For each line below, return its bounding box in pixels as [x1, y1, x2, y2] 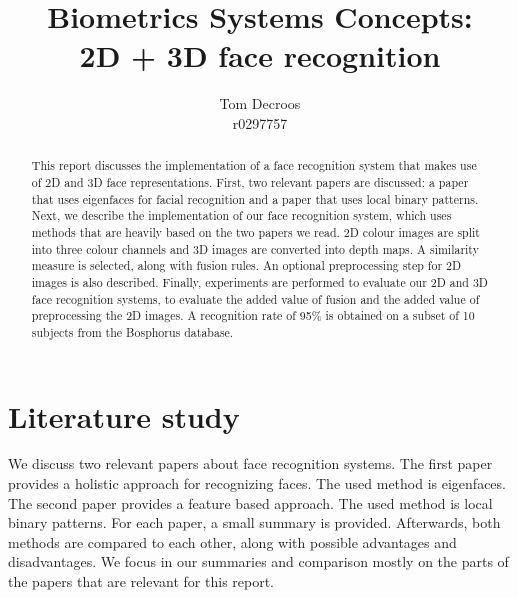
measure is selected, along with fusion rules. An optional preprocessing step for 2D [31, 257, 462, 274]
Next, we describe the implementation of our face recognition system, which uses [31, 207, 452, 224]
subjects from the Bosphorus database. [31, 323, 234, 340]
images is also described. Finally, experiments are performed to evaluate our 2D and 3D [31, 273, 488, 290]
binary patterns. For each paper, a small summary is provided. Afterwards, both [8, 512, 501, 533]
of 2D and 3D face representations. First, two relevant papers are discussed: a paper [31, 173, 469, 190]
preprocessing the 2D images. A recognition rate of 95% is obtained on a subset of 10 [31, 307, 475, 324]
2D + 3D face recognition [79, 35, 441, 76]
